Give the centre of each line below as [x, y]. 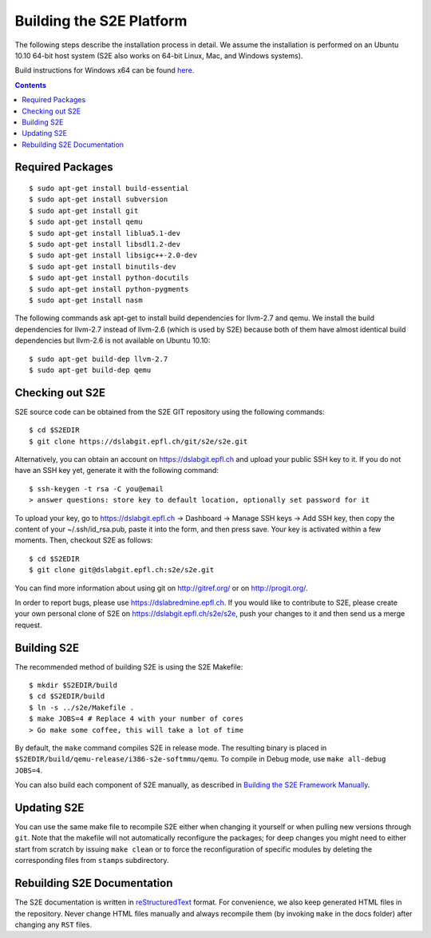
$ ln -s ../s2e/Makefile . [82, 707]
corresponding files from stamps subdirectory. [92, 860]
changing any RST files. [53, 924]
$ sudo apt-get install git [84, 211]
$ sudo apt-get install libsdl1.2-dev [105, 244]
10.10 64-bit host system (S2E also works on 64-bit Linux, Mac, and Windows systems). [159, 55]
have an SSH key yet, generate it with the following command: [117, 471]
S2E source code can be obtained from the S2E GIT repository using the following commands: [170, 411]
